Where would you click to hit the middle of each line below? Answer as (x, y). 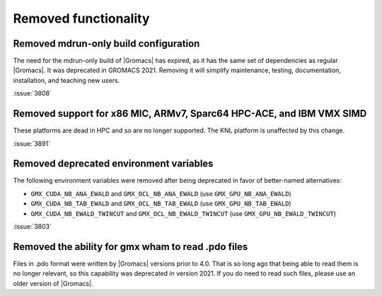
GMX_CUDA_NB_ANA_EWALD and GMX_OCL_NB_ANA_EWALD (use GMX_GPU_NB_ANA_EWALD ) (161, 193)
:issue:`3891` (32, 143)
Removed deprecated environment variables (113, 164)
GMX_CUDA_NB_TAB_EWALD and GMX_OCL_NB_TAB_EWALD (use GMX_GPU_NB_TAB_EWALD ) (161, 204)
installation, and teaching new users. (66, 80)
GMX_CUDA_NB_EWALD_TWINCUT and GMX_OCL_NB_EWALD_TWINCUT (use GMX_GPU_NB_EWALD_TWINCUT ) (183, 213)
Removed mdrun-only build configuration (106, 44)
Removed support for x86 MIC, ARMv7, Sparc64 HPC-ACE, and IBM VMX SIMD (190, 114)
